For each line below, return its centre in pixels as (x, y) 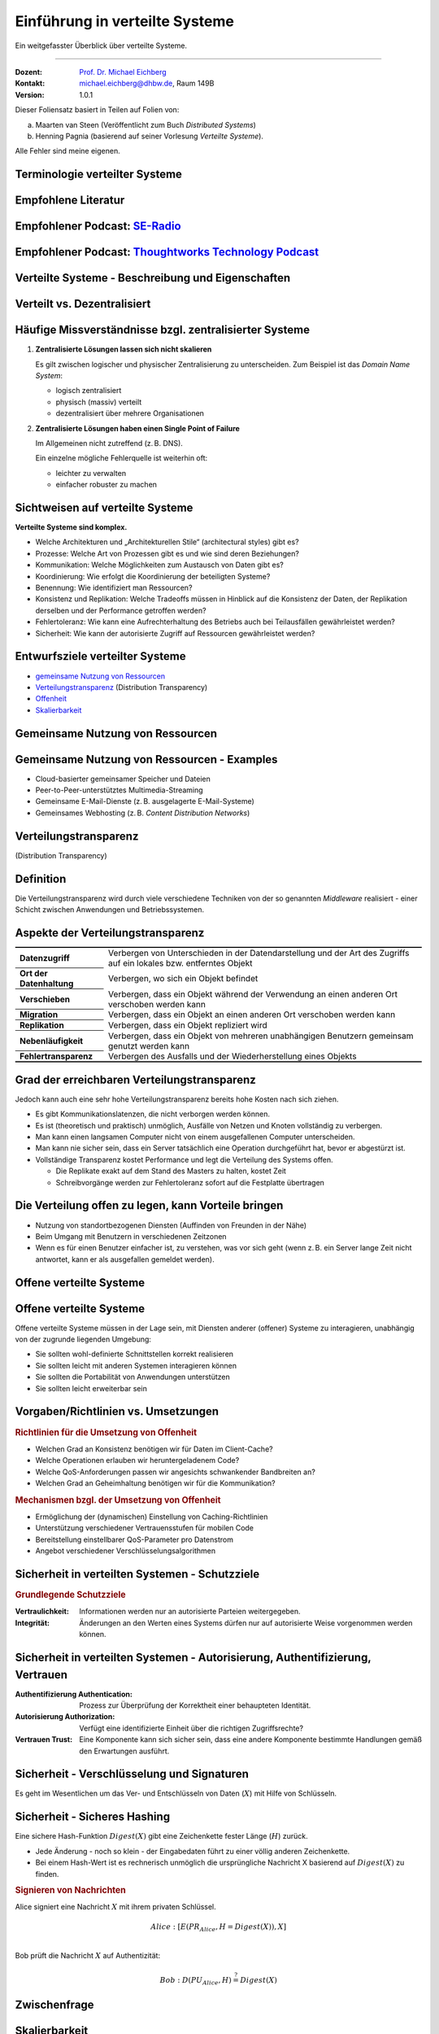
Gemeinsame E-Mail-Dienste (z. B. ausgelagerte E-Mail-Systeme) (145, 801)
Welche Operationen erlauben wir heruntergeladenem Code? (137, 1460)
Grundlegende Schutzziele (70, 1595)
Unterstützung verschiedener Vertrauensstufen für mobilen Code (145, 1528)
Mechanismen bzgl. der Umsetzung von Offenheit (118, 1499)
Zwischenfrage (54, 2005)
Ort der (33, 974)
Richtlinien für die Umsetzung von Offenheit (106, 1432)
